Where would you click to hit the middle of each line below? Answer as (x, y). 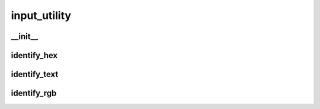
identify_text (35, 74)
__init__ (25, 36)
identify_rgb (34, 93)
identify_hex (34, 55)
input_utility (41, 15)
